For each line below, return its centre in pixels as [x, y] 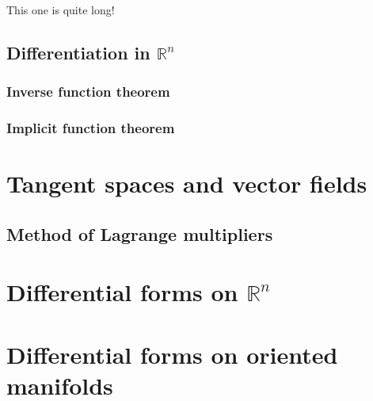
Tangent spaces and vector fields [187, 183]
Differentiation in [78, 52]
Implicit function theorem [91, 128]
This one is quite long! [61, 10]
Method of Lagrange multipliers [140, 233]
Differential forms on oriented [172, 354]
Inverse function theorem [88, 92]
